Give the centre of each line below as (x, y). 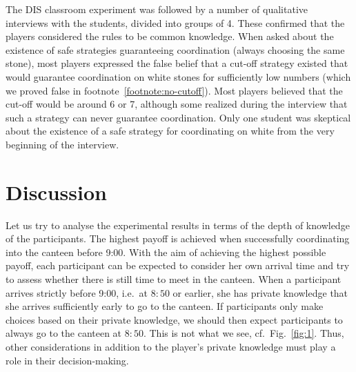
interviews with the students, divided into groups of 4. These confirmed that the (175, 22)
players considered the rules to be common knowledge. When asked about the (170, 36)
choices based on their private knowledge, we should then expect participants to (174, 319)
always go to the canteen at (64, 333)
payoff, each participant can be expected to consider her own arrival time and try (178, 265)
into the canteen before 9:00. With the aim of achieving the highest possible (166, 252)
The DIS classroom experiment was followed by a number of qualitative (157, 9)
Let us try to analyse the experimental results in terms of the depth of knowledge (178, 225)
